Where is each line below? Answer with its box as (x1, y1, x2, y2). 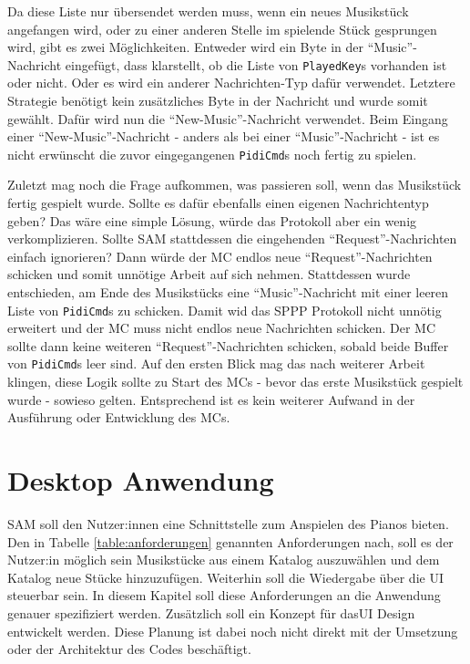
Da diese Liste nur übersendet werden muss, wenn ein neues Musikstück (7, 2, 409, 20)
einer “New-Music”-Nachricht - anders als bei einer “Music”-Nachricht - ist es (7, 127, 440, 146)
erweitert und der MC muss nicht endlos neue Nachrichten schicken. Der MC (7, 318, 436, 337)
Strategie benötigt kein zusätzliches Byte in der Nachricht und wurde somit (7, 91, 428, 110)
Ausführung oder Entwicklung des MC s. (7, 408, 230, 427)
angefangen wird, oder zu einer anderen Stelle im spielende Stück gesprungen (7, 19, 437, 38)
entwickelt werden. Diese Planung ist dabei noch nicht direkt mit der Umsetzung (7, 621, 458, 640)
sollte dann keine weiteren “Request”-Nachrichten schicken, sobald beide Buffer (7, 336, 449, 355)
